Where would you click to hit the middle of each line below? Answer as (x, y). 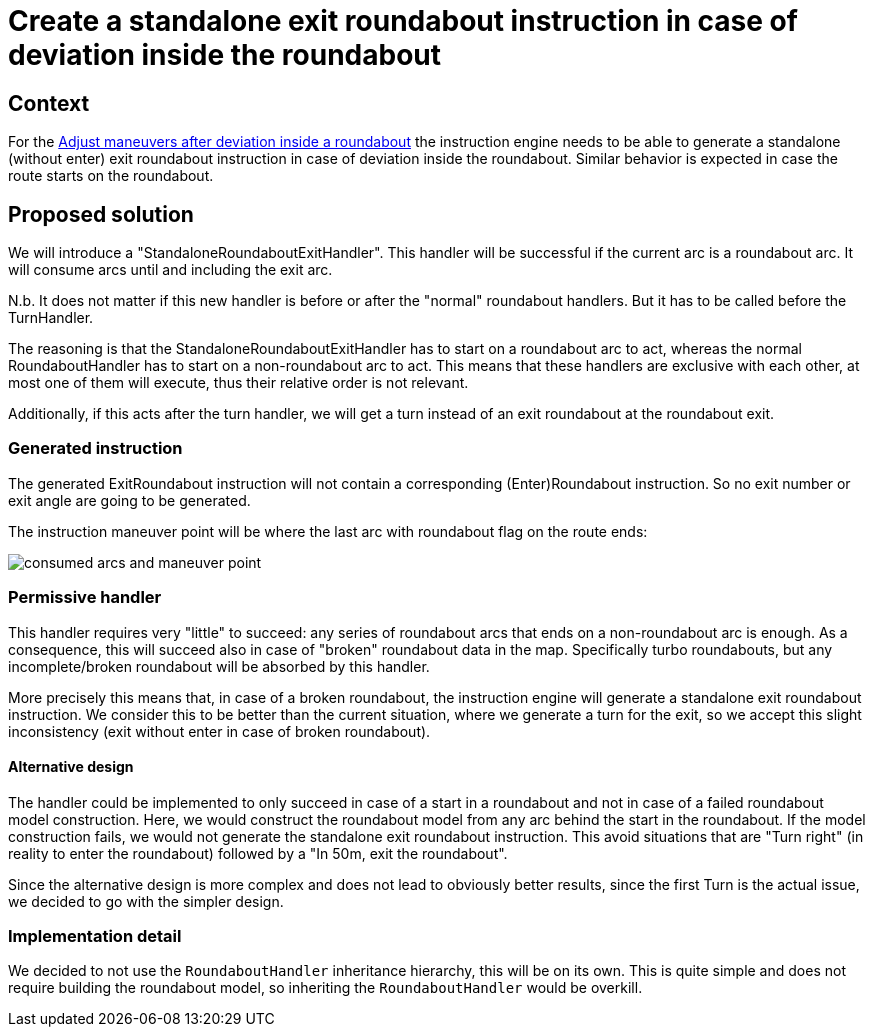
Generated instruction (95, 448)
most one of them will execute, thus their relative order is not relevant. (238, 383)
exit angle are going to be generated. (129, 500)
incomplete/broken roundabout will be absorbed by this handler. (219, 666)
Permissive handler (85, 597)
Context (49, 103)
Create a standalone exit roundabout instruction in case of (403, 21)
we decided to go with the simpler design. (146, 901)
